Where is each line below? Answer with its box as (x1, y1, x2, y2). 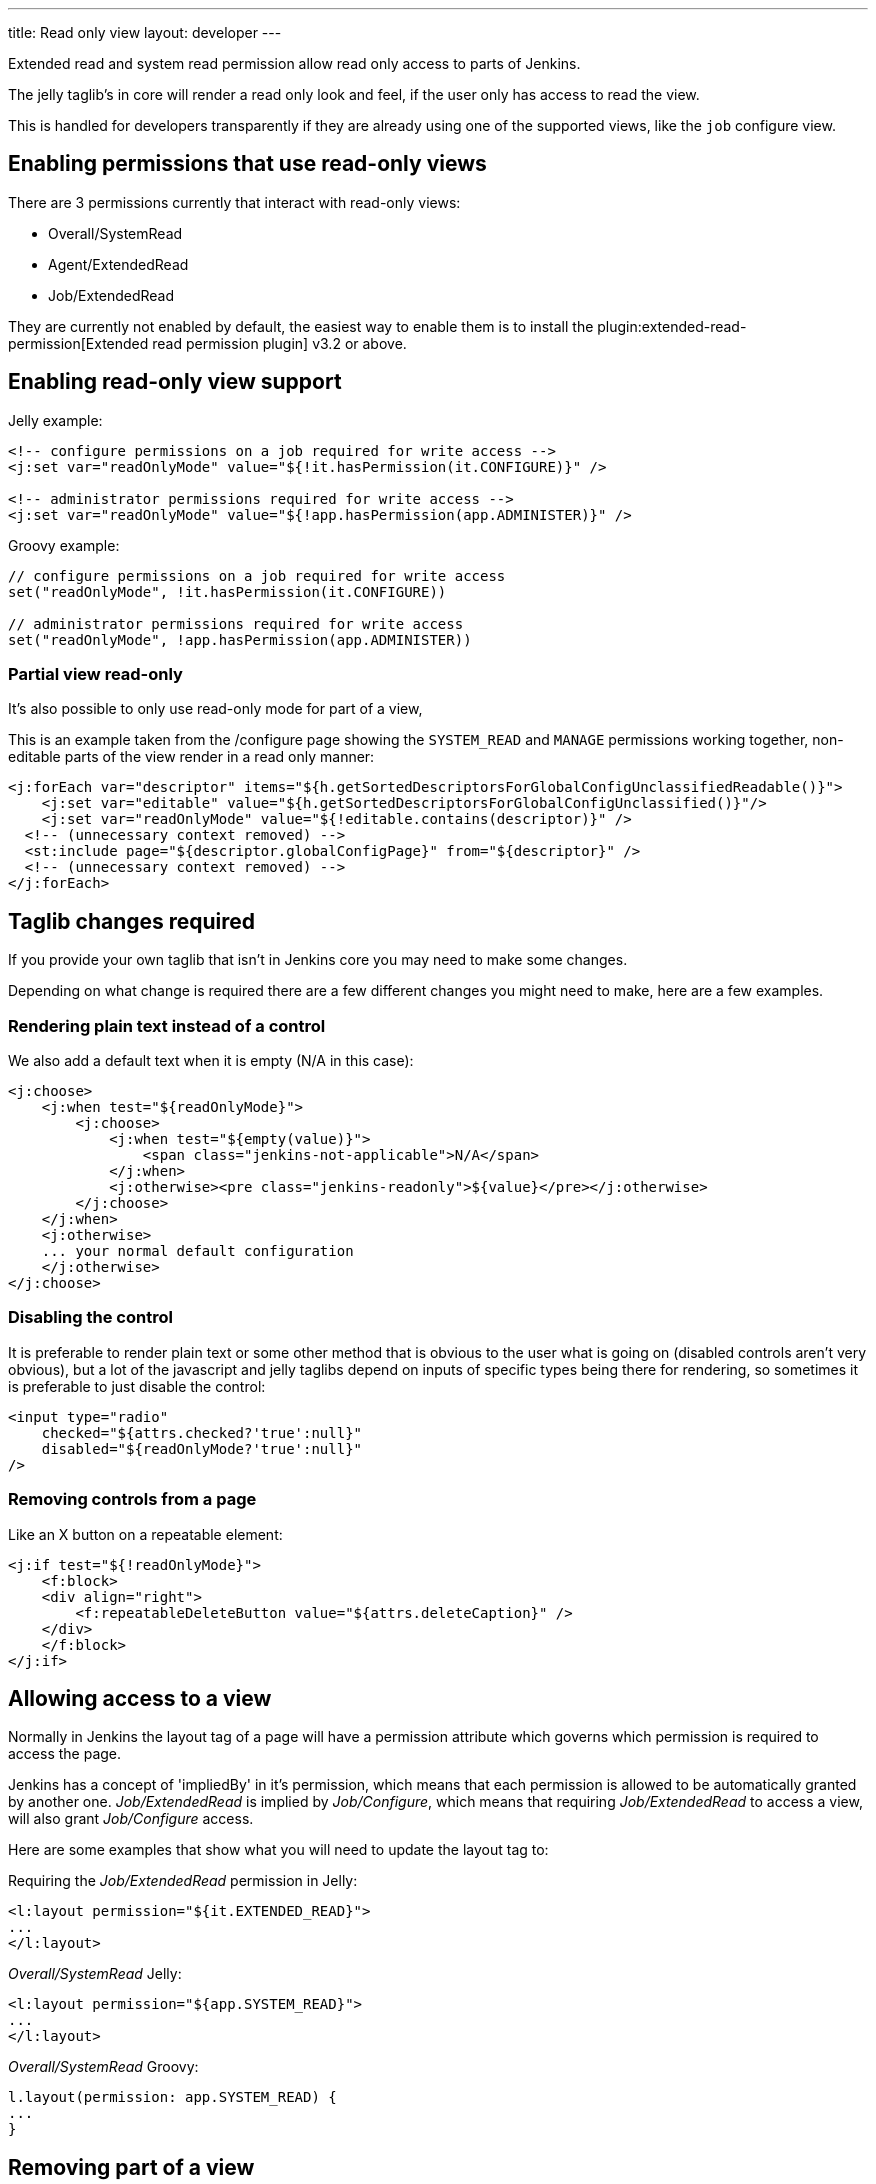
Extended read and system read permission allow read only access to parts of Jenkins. (8, 55, 581, 72)
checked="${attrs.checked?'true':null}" (41, 1424, 363, 1441)
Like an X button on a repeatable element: (8, 1525, 283, 1543)
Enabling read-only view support (8, 369, 342, 395)
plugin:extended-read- (597, 317, 747, 335)
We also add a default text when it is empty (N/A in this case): (8, 1052, 414, 1070)
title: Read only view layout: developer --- (8, 24, 282, 41)
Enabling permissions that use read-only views (8, 151, 487, 177)
